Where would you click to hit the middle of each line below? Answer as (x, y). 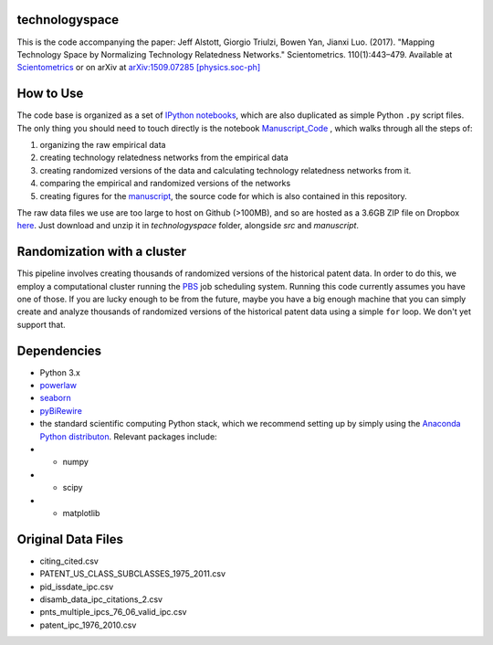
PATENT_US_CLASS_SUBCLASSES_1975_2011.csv (133, 574)
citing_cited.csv (69, 561)
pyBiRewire (61, 410)
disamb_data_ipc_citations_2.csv (101, 599)
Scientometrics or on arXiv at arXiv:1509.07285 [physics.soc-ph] (138, 68)
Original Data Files (70, 539)
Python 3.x (60, 372)
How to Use (50, 94)
